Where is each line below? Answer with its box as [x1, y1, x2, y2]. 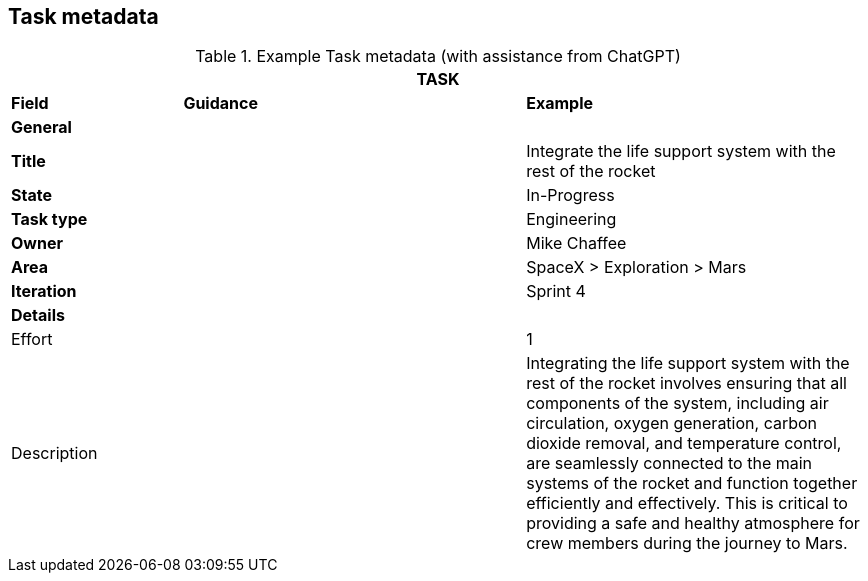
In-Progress [526, 185, 615, 206]
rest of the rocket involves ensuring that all [526, 373, 847, 394]
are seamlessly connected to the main [526, 453, 813, 474]
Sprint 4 [526, 281, 586, 302]
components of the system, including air [526, 393, 829, 414]
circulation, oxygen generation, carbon [526, 413, 818, 434]
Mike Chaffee [526, 233, 627, 254]
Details [11, 305, 65, 326]
